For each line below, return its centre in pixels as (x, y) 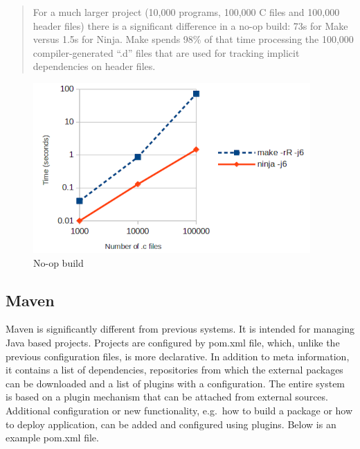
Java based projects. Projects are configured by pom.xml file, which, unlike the (173, 342)
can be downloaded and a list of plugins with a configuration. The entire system (175, 383)
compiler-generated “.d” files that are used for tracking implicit (166, 52)
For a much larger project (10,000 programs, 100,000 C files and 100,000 (186, 12)
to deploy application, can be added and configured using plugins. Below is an (171, 424)
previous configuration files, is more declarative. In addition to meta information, (178, 356)
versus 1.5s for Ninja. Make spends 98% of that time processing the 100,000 (193, 39)
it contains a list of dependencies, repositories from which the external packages (174, 370)
